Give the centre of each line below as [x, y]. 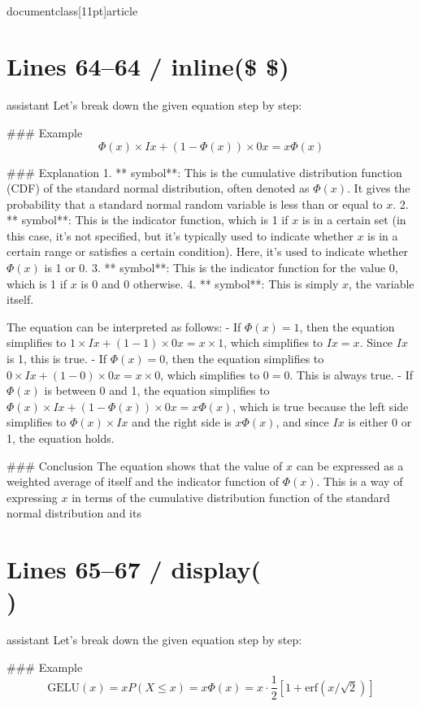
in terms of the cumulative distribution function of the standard [231, 497]
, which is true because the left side [321, 406]
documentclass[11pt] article [72, 10]
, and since [302, 422]
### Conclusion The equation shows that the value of [145, 465]
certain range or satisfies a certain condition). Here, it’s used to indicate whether [208, 251]
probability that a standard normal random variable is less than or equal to [195, 204]
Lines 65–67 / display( [134, 569]
